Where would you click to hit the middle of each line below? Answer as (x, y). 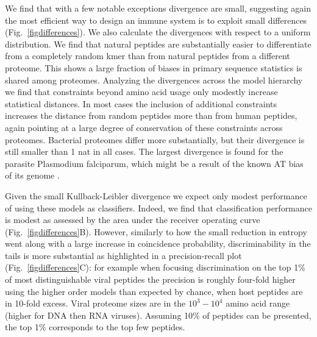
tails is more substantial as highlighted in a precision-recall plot (123, 255)
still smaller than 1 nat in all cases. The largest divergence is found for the (144, 151)
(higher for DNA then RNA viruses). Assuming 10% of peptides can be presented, (158, 315)
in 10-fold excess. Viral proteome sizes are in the (95, 303)
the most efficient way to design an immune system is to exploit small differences (156, 20)
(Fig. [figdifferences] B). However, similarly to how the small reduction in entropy (156, 231)
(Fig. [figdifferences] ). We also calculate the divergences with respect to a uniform (158, 32)
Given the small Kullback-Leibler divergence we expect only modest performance (156, 195)
